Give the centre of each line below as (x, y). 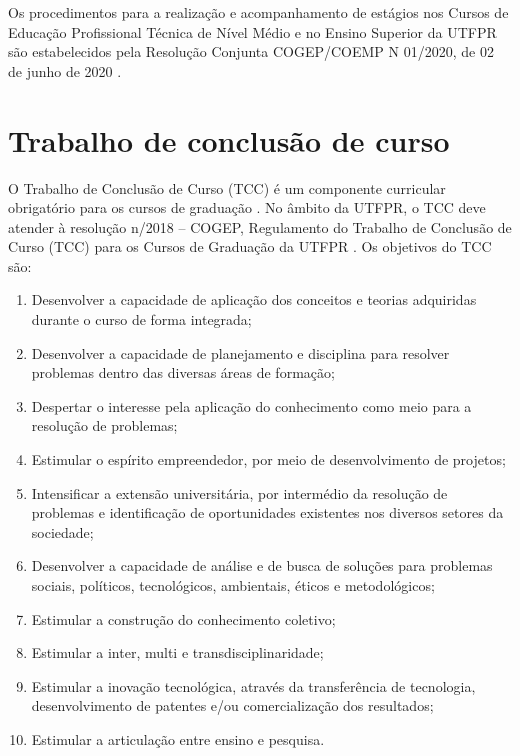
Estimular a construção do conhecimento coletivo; (183, 618)
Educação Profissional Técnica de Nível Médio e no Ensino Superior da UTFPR (252, 31)
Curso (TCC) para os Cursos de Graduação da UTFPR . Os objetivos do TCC (250, 246)
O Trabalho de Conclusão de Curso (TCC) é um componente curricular (227, 187)
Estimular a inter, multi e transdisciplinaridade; (177, 652)
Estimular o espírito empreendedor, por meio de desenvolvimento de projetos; (268, 459)
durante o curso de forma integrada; (141, 319)
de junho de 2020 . (65, 70)
